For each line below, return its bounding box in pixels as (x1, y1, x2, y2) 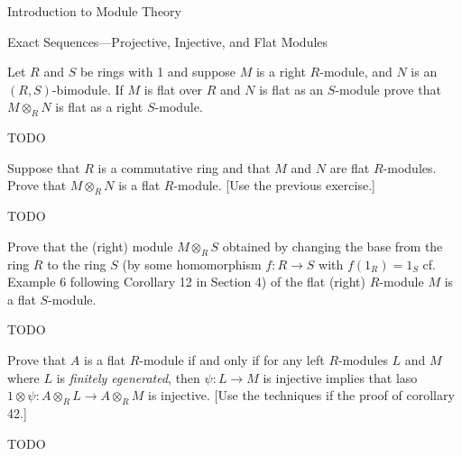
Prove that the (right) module (7, 236, 173, 255)
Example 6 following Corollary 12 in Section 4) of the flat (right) (7, 272, 366, 291)
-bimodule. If (51, 79, 124, 98)
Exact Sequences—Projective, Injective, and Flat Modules (7, 32, 328, 50)
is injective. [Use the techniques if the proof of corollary (148, 386, 455, 405)
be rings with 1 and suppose (79, 62, 236, 81)
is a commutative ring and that (97, 158, 271, 177)
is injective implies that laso (263, 368, 418, 387)
